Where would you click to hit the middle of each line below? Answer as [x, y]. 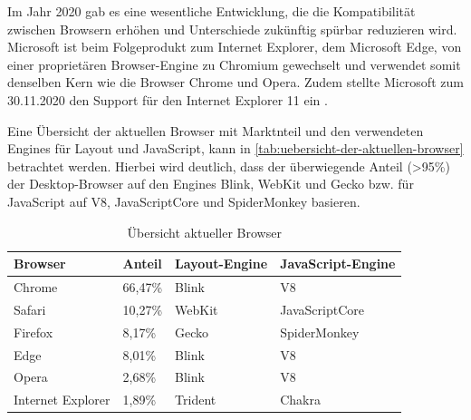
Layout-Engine [221, 264]
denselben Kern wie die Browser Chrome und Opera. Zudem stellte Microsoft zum [235, 82]
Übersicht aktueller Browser [204, 232]
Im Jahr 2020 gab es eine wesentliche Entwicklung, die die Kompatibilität [211, 11]
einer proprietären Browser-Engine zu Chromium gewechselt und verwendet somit [234, 64]
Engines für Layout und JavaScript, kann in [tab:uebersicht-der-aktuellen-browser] [235, 148]
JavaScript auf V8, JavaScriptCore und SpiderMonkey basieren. [184, 201]
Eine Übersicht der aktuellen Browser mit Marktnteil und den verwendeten [216, 130]
